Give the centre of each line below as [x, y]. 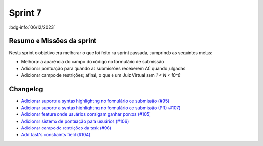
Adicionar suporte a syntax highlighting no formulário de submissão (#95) [95, 101]
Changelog [26, 89]
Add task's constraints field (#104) [56, 135]
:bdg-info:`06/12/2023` [32, 27]
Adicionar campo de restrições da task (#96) [66, 128]
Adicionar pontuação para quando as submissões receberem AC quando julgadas [103, 69]
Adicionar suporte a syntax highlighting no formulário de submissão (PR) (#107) [101, 108]
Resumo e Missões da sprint [53, 41]
